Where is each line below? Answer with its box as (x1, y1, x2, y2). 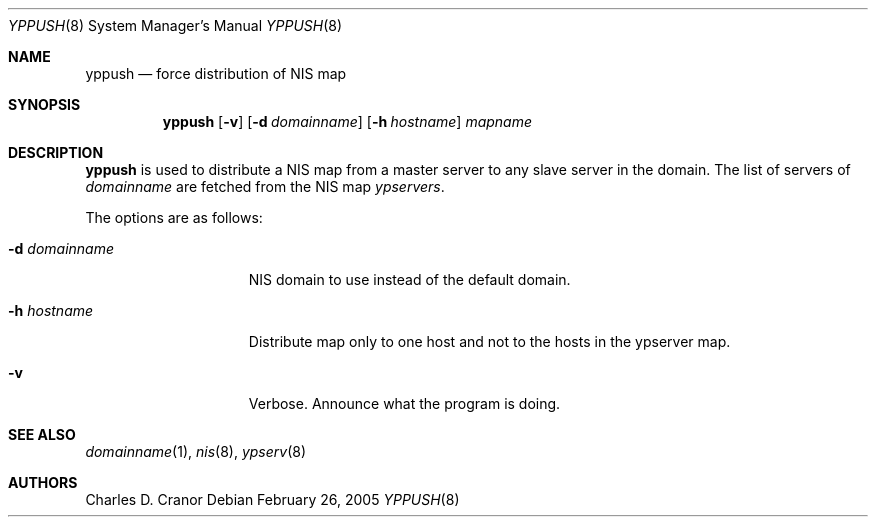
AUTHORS (8, 474, 78, 491)
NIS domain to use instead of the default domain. (248, 271, 571, 288)
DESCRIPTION (8, 144, 104, 161)
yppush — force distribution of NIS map (85, 65, 347, 82)
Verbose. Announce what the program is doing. (248, 395, 561, 412)
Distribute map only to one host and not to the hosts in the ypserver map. (248, 333, 731, 350)
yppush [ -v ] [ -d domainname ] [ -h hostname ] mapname (162, 113, 533, 130)
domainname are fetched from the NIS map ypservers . (85, 178, 445, 195)
